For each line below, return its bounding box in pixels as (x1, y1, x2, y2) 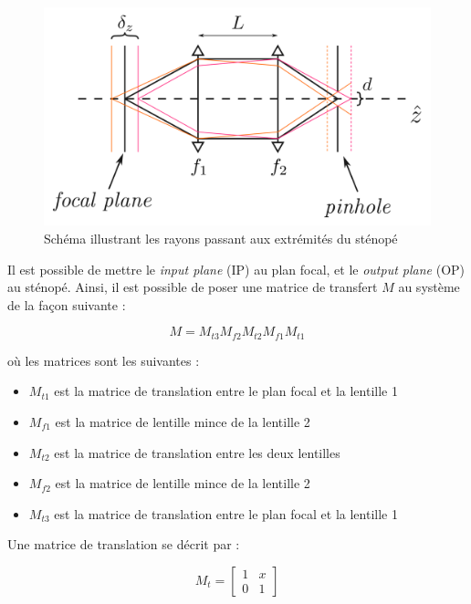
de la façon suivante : (7, 295, 126, 314)
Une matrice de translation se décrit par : (7, 535, 240, 554)
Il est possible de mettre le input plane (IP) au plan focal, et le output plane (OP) (7, 259, 466, 278)
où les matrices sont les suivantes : (7, 350, 200, 370)
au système (398, 277, 460, 297)
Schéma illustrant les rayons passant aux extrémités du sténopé (44, 228, 398, 247)
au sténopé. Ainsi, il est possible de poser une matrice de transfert (7, 277, 378, 297)
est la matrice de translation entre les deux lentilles (54, 443, 340, 462)
